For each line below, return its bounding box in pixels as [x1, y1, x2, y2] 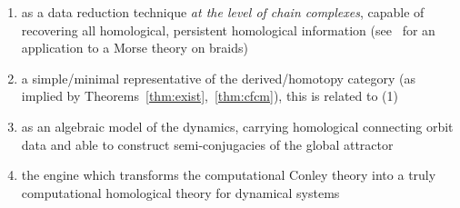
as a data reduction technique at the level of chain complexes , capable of [21, 3, 425, 21]
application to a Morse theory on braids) [21, 38, 248, 57]
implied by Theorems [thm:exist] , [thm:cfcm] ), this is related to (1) [21, 86, 398, 105]
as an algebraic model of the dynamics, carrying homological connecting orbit [21, 116, 454, 135]
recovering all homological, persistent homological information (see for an [21, 20, 435, 39]
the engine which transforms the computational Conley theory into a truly [21, 165, 436, 184]
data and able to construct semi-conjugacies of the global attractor [21, 134, 394, 154]
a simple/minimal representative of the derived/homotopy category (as [21, 68, 415, 87]
